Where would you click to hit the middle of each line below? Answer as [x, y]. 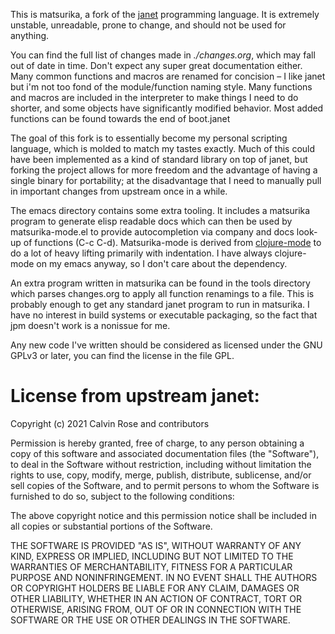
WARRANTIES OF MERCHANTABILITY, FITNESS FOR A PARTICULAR [151, 566]
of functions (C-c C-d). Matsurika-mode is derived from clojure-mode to [172, 242]
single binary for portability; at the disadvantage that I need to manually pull [166, 180]
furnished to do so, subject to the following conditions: [122, 496]
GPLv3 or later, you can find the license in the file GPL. [122, 355]
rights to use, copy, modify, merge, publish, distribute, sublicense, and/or [161, 475]
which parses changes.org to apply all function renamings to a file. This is [162, 293]
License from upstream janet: [135, 396]
